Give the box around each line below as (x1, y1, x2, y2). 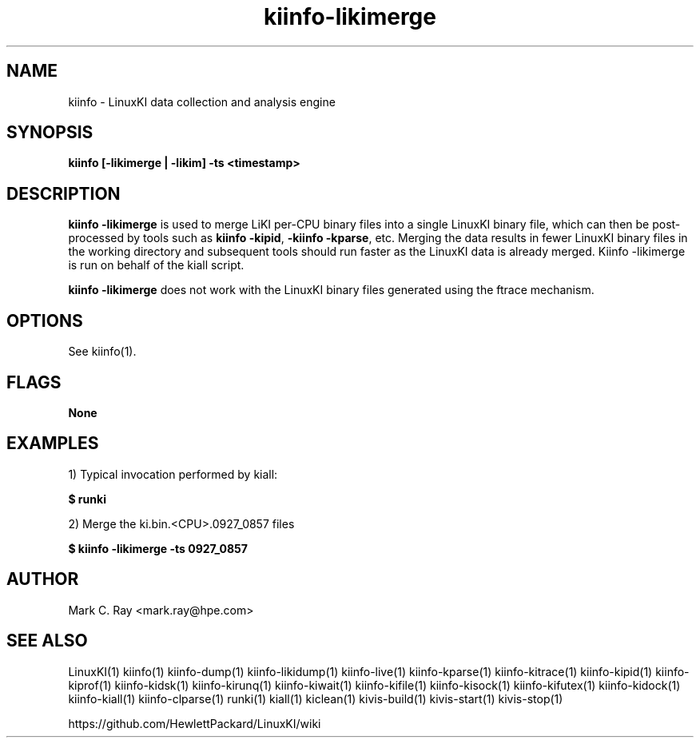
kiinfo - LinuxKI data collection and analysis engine (68, 94, 336, 109)
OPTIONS (6, 310, 83, 331)
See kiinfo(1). (68, 344, 137, 359)
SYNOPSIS (6, 122, 93, 143)
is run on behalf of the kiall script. (68, 258, 245, 273)
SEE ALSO (6, 631, 88, 651)
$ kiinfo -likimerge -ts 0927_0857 (68, 541, 248, 555)
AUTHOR (6, 569, 79, 590)
